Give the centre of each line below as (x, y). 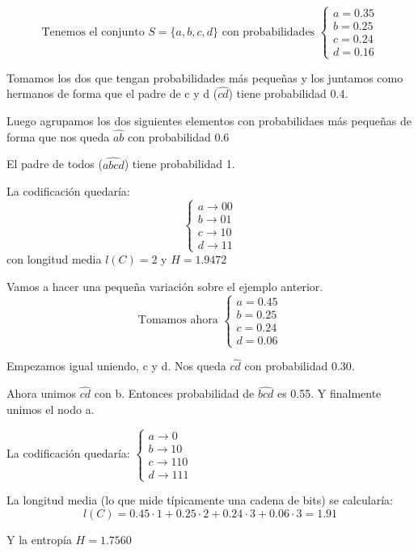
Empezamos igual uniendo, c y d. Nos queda (116, 366)
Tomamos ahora (178, 321)
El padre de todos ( (55, 164)
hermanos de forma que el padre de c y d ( (112, 93)
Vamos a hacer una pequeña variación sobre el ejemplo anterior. (165, 287)
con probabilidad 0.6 (179, 136)
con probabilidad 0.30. (300, 366)
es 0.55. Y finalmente (329, 393)
